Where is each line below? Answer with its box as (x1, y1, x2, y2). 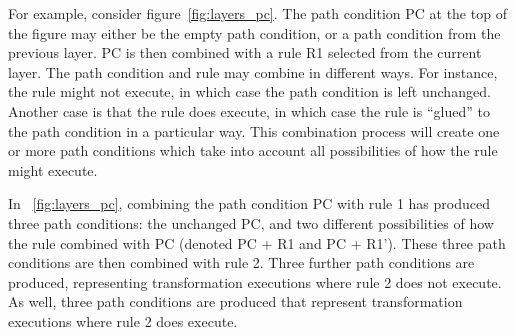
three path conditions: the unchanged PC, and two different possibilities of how (8, 212, 494, 233)
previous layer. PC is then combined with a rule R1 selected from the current (8, 42, 482, 63)
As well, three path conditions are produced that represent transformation (8, 291, 463, 312)
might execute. (8, 159, 98, 180)
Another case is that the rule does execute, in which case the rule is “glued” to (8, 100, 490, 121)
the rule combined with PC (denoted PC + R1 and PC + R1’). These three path (8, 232, 506, 253)
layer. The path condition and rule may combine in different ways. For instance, (8, 61, 498, 82)
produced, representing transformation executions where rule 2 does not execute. (8, 271, 502, 292)
